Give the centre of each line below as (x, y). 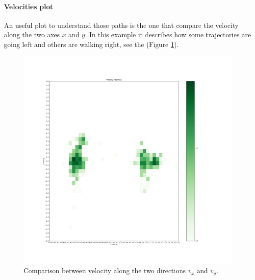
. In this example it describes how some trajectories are (168, 35)
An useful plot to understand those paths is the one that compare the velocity (121, 25)
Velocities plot (29, 6)
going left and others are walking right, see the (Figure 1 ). (91, 44)
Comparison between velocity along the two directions (105, 270)
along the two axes (32, 35)
